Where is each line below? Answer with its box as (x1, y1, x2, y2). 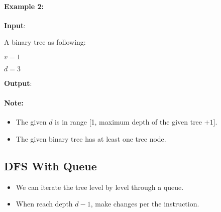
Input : (4, 20, 26, 30)
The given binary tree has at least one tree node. (16, 133, 166, 144)
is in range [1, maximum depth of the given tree (55, 117, 202, 127)
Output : (4, 77, 32, 88)
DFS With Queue (4, 158, 97, 173)
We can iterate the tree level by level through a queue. (16, 181, 184, 192)
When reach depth (16, 198, 73, 209)
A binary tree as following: (4, 37, 86, 47)
